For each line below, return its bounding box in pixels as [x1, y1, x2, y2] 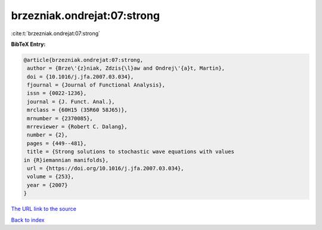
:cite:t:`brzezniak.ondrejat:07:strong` [11, 30, 101, 37]
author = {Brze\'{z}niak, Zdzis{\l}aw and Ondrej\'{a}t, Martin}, [27, 65, 225, 72]
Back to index [11, 216, 45, 223]
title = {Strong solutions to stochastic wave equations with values [27, 148, 235, 155]
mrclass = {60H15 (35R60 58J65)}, [27, 107, 128, 113]
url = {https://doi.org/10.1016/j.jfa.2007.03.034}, [27, 165, 184, 172]
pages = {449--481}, [27, 140, 87, 147]
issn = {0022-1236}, [27, 90, 87, 97]
